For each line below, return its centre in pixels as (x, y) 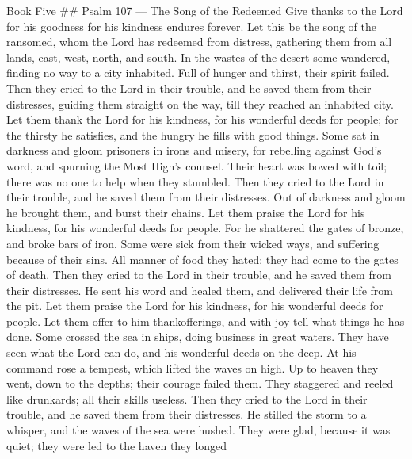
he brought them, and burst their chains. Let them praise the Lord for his (186, 212)
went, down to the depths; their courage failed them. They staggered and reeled (200, 383)
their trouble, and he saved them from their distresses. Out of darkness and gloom (206, 197)
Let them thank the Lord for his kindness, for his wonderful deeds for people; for (202, 119)
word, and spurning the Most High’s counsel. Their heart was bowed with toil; (197, 165)
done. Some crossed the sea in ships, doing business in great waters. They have (198, 337)
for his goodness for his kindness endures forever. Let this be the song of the (191, 26)
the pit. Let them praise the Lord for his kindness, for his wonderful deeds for (195, 306)
